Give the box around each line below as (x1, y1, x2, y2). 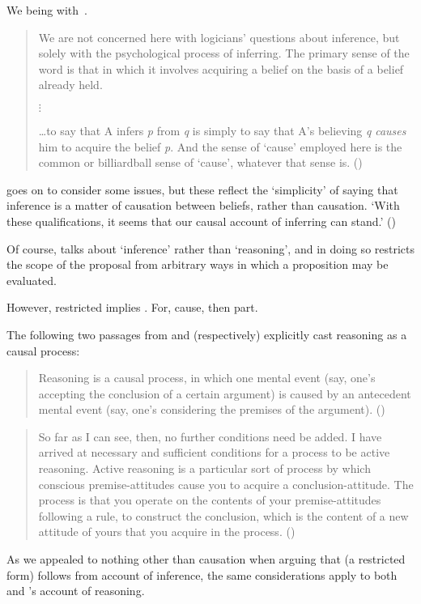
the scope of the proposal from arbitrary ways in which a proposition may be (6, 256, 389, 273)
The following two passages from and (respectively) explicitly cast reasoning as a (6, 325, 407, 342)
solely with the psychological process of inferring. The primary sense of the (38, 45, 410, 62)
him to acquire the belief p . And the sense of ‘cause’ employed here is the (38, 138, 402, 155)
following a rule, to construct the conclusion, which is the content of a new (38, 507, 409, 524)
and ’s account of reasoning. (6, 582, 145, 599)
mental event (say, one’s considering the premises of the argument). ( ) (38, 401, 385, 418)
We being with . (6, 2, 87, 18)
